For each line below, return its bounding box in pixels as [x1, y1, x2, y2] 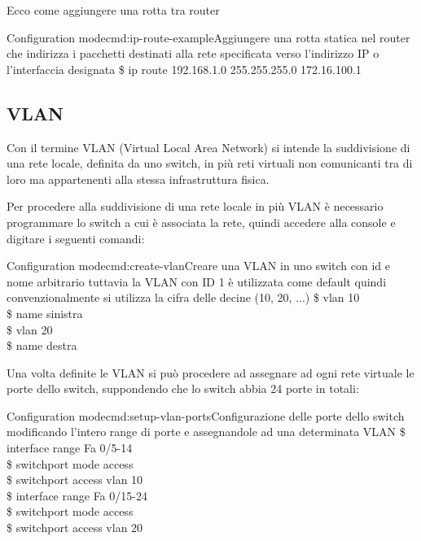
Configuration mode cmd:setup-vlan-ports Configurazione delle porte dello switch [7, 407, 405, 424]
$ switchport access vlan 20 [7, 519, 143, 536]
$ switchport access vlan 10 [7, 471, 143, 488]
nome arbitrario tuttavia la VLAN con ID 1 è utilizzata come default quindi [7, 273, 387, 290]
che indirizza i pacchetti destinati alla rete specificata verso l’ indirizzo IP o [7, 45, 379, 62]
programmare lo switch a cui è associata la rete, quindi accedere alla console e [7, 213, 396, 230]
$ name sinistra [7, 304, 83, 321]
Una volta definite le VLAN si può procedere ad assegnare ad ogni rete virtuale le [7, 364, 414, 381]
